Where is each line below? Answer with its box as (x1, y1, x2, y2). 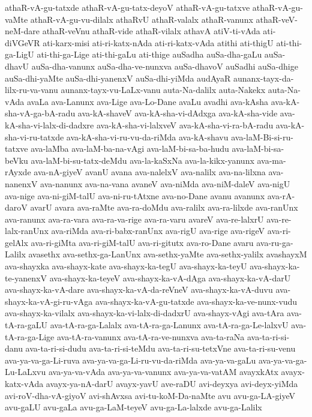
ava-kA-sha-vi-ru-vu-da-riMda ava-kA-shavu (66, 130, 229, 143)
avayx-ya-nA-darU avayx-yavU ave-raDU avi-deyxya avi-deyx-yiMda (46, 377, 298, 389)
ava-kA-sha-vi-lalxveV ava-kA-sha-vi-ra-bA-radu (96, 118, 274, 131)
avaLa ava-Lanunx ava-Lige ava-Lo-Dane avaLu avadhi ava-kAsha (26, 95, 269, 107)
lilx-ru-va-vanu (5, 83, 58, 96)
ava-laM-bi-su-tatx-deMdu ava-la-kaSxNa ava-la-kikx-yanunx (31, 154, 254, 166)
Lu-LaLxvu (5, 365, 46, 378)
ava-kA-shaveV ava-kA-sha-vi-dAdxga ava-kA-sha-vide (77, 107, 278, 119)
